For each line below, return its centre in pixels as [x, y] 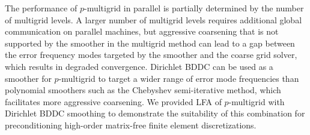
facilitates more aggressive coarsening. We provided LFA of [113, 101]
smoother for [28, 78]
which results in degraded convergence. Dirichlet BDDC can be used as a [139, 66]
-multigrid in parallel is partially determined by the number [194, 8]
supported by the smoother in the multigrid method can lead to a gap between [150, 43]
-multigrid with [257, 101]
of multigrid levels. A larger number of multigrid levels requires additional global [153, 19]
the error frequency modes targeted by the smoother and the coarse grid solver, [151, 55]
